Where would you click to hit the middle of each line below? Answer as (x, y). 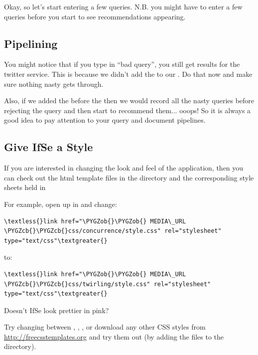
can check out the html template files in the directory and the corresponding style (129, 177)
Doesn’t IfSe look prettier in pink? (57, 310)
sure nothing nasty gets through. (54, 84)
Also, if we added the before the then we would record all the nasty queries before (129, 100)
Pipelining (31, 43)
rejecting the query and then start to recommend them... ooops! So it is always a (128, 110)
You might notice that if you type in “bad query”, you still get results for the (122, 64)
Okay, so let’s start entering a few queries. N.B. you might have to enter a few (123, 6)
